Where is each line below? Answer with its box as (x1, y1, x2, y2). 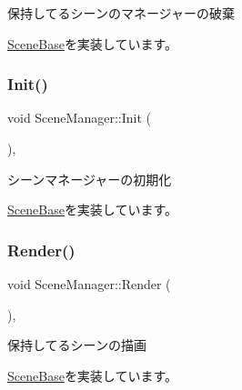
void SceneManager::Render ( (7, 275, 171, 293)
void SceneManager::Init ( (7, 108, 151, 127)
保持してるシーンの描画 (7, 335, 146, 355)
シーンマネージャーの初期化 (7, 169, 172, 188)
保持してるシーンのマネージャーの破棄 (7, 4, 235, 22)
